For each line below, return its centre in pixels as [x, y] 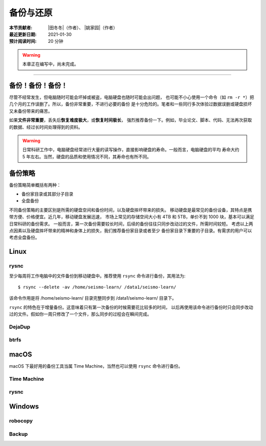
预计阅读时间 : [23, 41]
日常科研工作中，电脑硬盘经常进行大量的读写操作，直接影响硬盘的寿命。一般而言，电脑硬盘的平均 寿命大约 [131, 150]
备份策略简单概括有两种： [35, 185]
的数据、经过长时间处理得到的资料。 [46, 127]
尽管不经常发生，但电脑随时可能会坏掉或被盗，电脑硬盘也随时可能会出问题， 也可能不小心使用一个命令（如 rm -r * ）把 [132, 97]
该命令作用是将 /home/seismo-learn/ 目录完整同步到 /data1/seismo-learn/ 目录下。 [93, 298]
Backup [18, 434]
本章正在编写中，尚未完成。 [50, 64]
